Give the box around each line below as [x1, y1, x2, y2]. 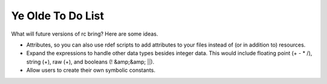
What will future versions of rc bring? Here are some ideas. [11, 30, 159, 37]
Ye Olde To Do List [11, 9, 104, 22]
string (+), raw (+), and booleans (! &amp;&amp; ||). [26, 58, 154, 65]
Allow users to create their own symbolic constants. [26, 66, 156, 74]
